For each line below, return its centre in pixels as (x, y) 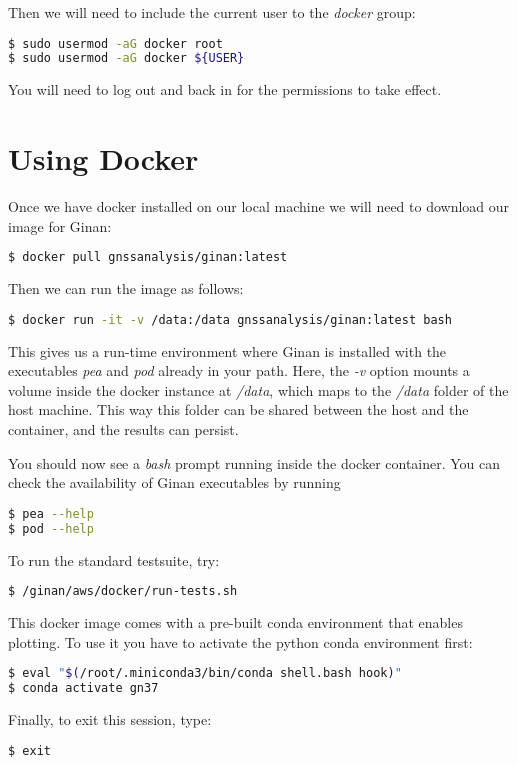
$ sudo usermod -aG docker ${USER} (126, 58)
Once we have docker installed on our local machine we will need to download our (259, 206)
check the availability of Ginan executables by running (174, 482)
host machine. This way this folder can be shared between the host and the (238, 409)
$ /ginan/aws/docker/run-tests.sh (123, 591)
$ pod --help (51, 528)
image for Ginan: (60, 225)
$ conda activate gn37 (83, 688)
